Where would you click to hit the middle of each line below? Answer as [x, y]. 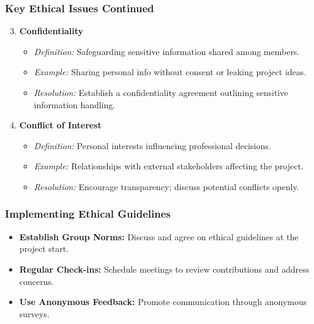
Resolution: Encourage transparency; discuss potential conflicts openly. [166, 186]
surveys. [34, 313]
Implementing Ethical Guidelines [88, 214]
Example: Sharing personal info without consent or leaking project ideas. [170, 72]
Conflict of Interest [60, 125]
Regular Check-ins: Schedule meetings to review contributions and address [164, 269]
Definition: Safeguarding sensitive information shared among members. [167, 51]
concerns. [36, 281]
